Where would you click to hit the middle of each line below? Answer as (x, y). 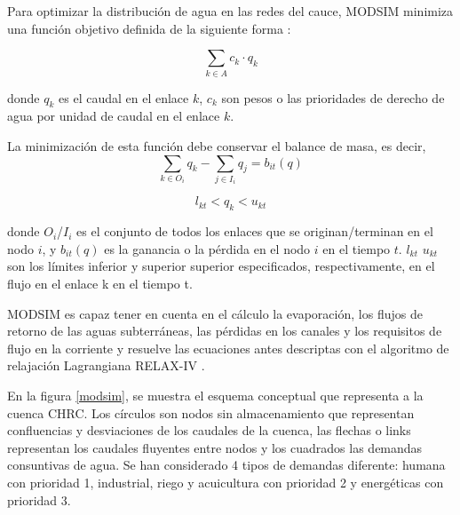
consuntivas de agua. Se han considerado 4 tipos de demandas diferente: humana (226, 465)
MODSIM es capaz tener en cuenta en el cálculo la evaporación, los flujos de (215, 313)
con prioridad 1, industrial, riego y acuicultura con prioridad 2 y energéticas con (226, 482)
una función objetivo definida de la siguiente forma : (149, 28)
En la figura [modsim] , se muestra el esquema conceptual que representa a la (215, 396)
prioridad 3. (39, 499)
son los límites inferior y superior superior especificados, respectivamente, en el (221, 266)
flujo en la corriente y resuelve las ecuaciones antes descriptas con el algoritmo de (228, 348)
